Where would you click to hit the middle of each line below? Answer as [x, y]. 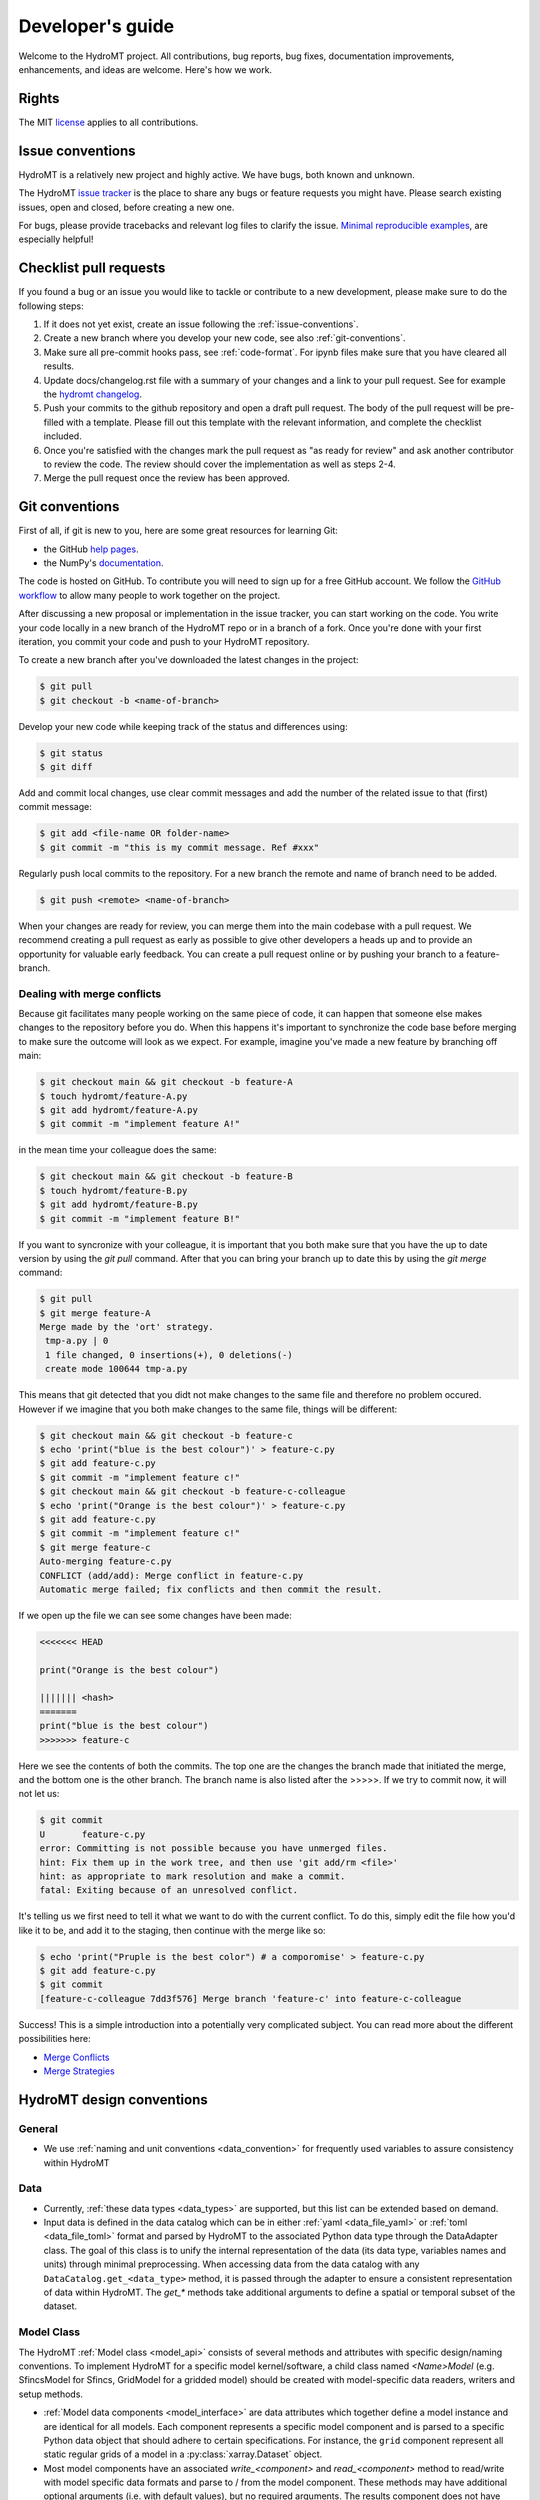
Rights [39, 98]
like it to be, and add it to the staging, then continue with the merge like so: [172, 1930]
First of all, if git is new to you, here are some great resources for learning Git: [178, 531]
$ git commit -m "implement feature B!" [139, 1218]
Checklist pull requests [92, 268]
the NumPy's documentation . [103, 562]
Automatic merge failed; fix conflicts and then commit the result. [211, 1589]
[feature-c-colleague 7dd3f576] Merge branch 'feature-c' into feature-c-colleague [250, 1998]
